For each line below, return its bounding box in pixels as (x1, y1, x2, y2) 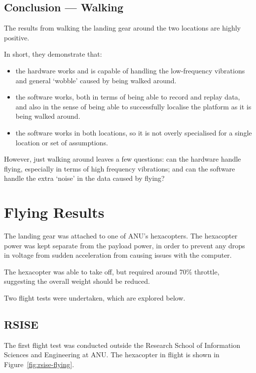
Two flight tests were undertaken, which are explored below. (4, 293, 185, 303)
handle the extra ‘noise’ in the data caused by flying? (4, 173, 165, 183)
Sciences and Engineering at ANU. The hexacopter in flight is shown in (4, 349, 219, 360)
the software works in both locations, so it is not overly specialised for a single (15, 127, 252, 137)
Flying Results (4, 202, 105, 222)
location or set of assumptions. (15, 137, 108, 147)
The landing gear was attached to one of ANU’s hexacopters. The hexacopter (4, 231, 238, 241)
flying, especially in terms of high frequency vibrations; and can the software (4, 163, 235, 173)
